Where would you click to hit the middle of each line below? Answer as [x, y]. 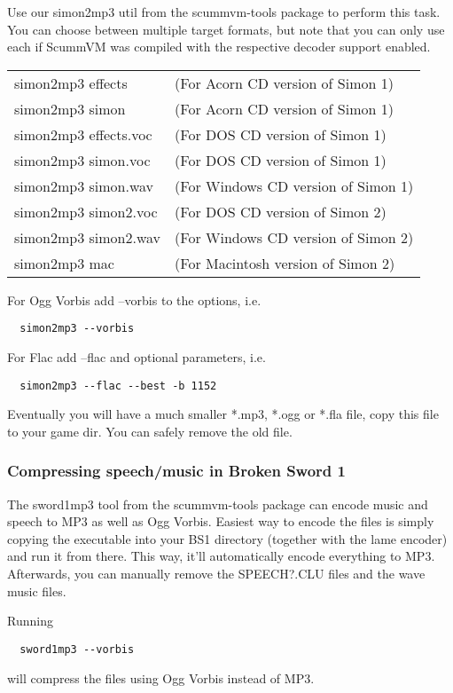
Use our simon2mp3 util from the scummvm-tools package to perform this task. [224, 12]
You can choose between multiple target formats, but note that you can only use [226, 29]
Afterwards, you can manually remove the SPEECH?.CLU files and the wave [216, 574]
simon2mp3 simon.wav [84, 185]
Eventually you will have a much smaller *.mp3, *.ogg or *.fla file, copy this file [223, 414]
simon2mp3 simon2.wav [88, 237]
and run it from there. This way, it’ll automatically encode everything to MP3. [221, 556]
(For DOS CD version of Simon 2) [281, 211]
